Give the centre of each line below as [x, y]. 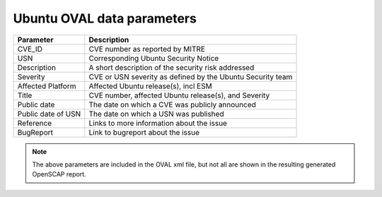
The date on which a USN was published [156, 114]
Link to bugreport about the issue [144, 132]
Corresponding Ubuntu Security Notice [154, 58]
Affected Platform [47, 86]
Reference [35, 123]
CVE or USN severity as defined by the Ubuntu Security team [191, 76]
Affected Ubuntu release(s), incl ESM [150, 86]
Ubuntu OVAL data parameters [105, 18]
